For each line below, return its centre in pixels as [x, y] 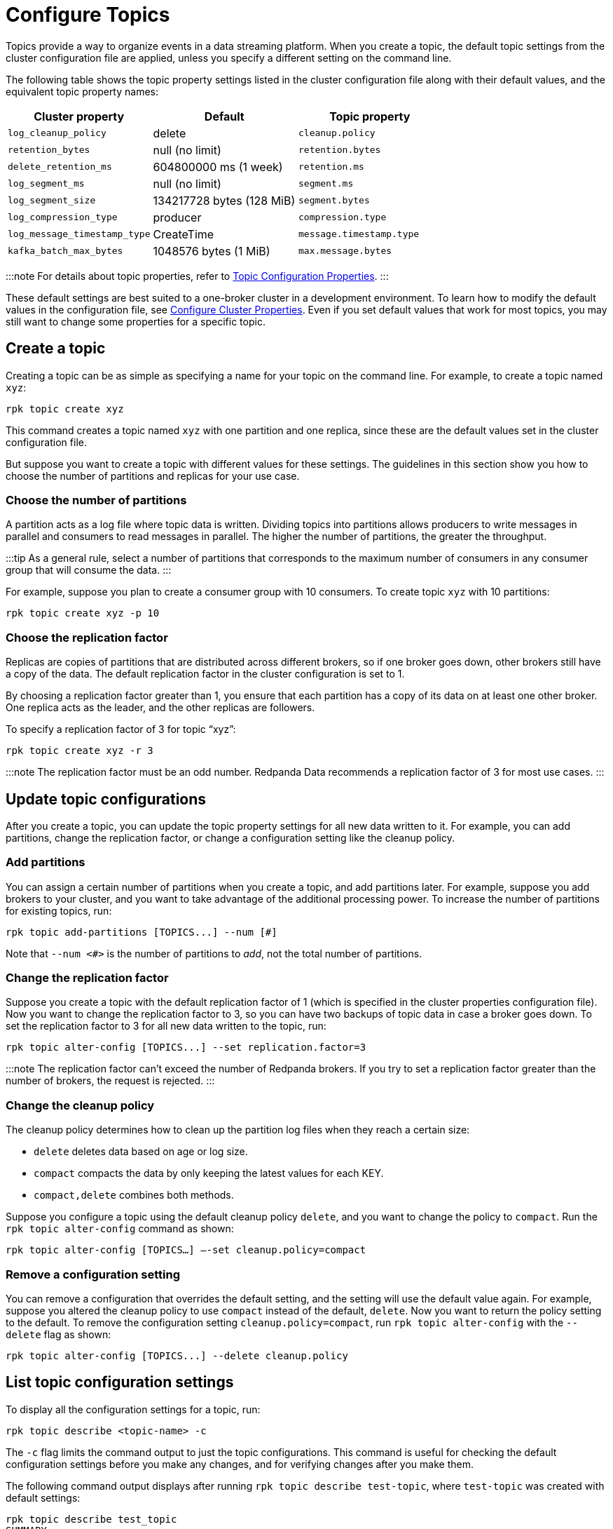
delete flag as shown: [58, 1334]
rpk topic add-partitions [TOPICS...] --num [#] [142, 932]
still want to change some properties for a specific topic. [136, 321]
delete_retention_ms [60, 167]
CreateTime [184, 234]
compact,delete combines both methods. [134, 1195]
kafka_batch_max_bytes [66, 251]
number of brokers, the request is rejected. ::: [110, 1081]
